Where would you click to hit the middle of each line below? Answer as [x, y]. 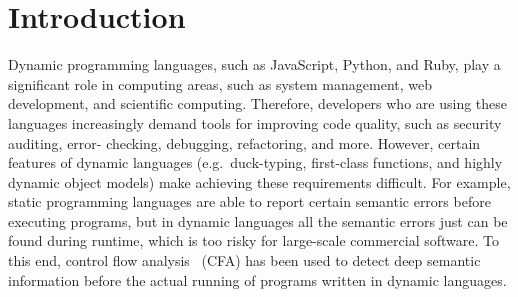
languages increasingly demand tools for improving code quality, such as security [255, 122]
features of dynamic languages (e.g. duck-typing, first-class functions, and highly [255, 162]
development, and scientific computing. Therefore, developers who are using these [257, 103]
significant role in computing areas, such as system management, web [220, 83]
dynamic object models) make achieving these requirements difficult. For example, [259, 181]
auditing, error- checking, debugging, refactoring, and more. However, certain [244, 142]
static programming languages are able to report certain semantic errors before [249, 201]
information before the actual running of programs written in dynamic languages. [257, 279]
